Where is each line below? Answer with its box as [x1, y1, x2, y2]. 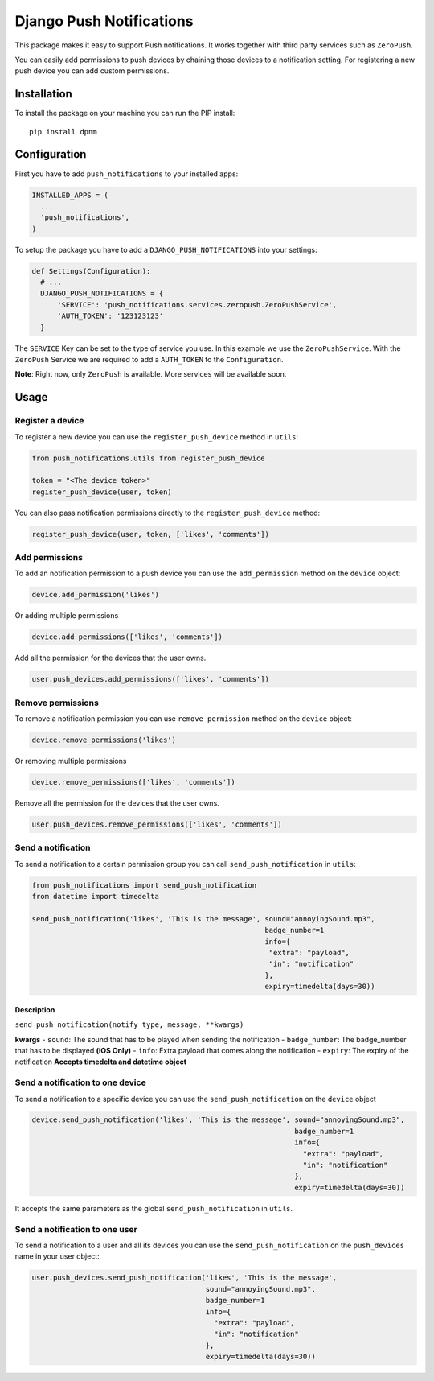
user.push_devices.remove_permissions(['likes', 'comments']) [31, 819, 282, 829]
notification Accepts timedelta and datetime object [14, 1057, 187, 1066]
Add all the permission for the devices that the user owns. [14, 653, 207, 663]
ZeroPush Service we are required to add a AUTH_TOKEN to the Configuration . [14, 354, 284, 364]
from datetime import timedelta [31, 892, 160, 901]
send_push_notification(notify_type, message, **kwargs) [14, 1020, 244, 1029]
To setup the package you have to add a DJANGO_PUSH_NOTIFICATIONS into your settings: [14, 245, 317, 254]
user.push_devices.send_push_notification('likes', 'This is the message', [31, 1273, 338, 1283]
